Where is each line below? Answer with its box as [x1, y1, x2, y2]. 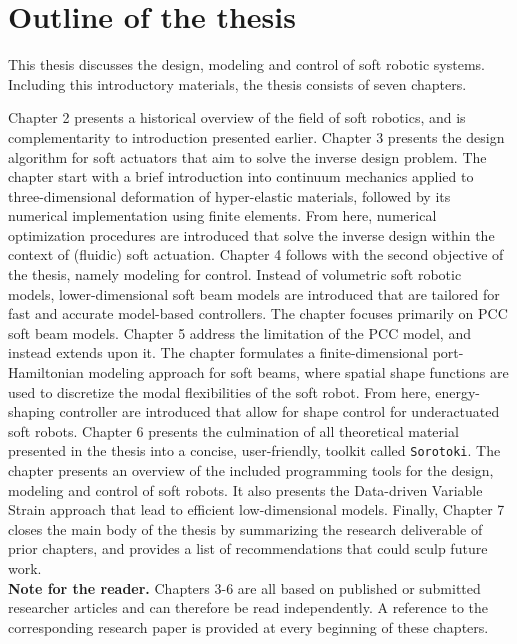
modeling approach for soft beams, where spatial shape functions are [88, 362, 509, 383]
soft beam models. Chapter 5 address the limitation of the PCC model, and [8, 322, 471, 343]
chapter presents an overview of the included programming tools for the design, [8, 460, 494, 481]
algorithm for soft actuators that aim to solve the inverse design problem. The [8, 146, 487, 167]
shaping [8, 401, 55, 422]
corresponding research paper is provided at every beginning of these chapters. [8, 616, 489, 637]
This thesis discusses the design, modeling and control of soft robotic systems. [8, 54, 485, 75]
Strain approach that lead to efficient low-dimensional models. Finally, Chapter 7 [8, 499, 505, 520]
